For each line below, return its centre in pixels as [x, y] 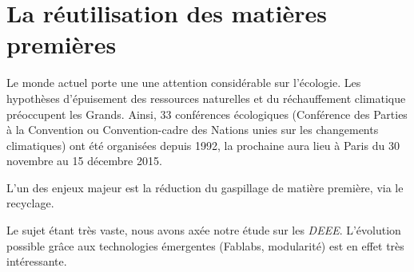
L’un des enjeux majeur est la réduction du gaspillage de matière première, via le [205, 187]
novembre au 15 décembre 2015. [84, 161]
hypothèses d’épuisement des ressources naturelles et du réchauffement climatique [206, 98]
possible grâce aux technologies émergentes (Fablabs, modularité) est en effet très [205, 245]
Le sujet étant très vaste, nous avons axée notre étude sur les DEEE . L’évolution [204, 230]
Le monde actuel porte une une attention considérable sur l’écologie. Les [184, 83]
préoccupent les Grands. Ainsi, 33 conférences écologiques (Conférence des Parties [207, 114]
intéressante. [37, 261]
